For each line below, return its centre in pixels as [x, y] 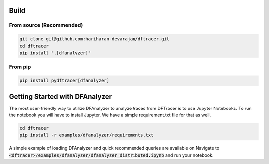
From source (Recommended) [46, 25]
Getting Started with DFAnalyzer [61, 96]
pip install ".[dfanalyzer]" [55, 53]
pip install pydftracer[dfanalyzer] [65, 81]
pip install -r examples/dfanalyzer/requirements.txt [87, 135]
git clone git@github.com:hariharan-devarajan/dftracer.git [95, 39]
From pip [20, 67]
